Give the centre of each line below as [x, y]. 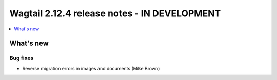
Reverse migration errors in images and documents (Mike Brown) [91, 68]
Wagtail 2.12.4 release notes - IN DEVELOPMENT [115, 13]
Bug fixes [22, 58]
